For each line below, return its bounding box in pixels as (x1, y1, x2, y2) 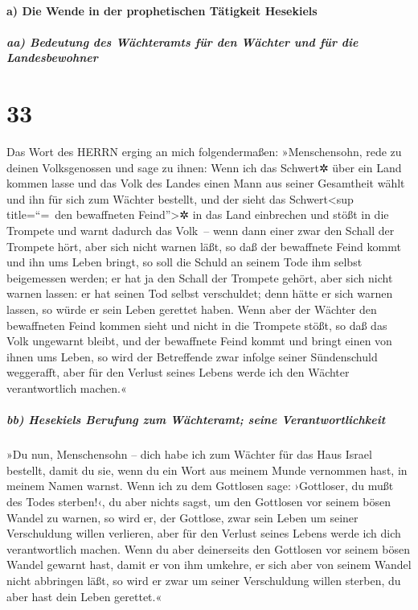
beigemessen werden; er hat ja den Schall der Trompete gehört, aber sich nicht (6, 269, 393, 286)
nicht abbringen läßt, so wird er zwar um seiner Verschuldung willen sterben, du (6, 571, 401, 588)
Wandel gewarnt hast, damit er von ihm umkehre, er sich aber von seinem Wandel (6, 556, 412, 573)
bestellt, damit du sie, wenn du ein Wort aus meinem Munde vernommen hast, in (6, 461, 408, 478)
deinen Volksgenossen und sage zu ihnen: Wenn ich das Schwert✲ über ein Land (6, 159, 402, 175)
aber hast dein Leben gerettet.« (6, 587, 162, 604)
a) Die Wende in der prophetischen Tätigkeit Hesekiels (6, 2, 318, 19)
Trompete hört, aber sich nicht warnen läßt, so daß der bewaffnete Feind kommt (6, 237, 401, 254)
